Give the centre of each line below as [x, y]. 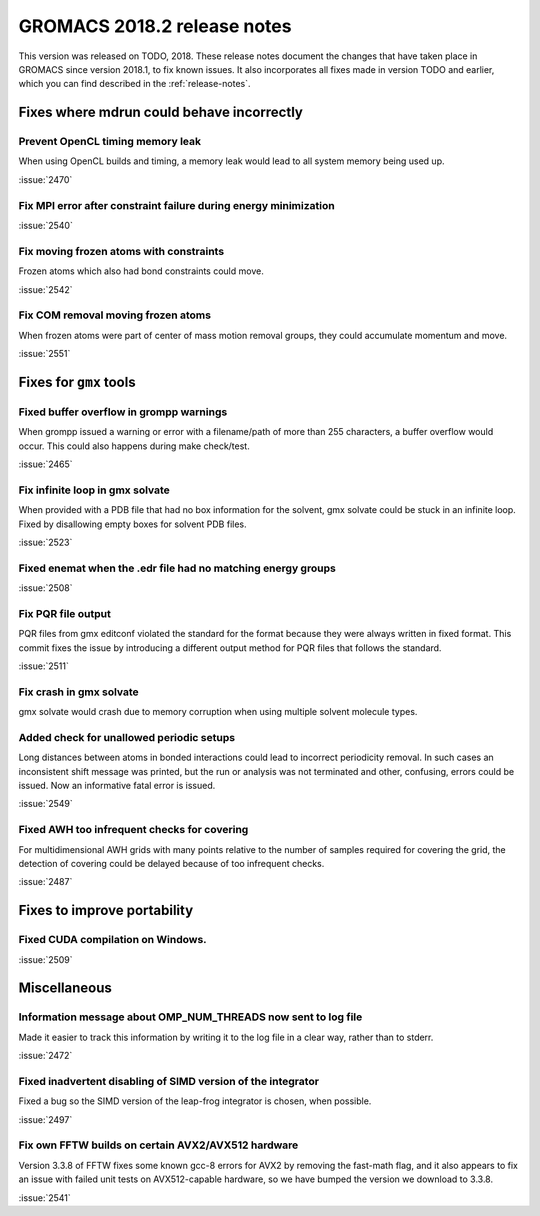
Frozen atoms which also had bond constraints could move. [141, 271]
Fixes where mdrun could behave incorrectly [161, 112]
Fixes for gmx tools [77, 381]
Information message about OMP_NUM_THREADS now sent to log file [190, 1017]
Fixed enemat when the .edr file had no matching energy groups [177, 568]
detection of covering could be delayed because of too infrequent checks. [171, 863]
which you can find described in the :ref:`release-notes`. [134, 84]
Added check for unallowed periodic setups [126, 737]
